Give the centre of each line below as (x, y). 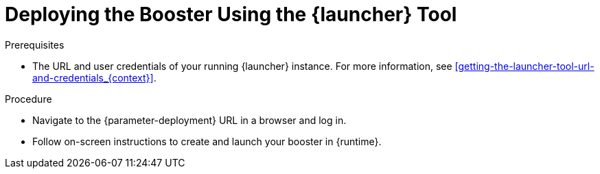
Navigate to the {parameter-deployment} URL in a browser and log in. (189, 120)
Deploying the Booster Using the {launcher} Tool (231, 14)
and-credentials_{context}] (93, 77)
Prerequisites (35, 45)
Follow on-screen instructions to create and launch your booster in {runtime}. (207, 141)
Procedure (28, 99)
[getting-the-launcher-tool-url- (524, 66)
